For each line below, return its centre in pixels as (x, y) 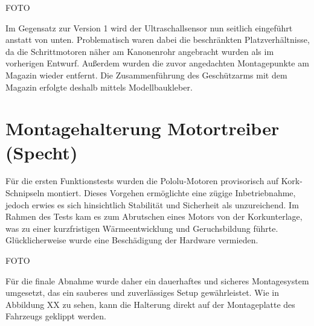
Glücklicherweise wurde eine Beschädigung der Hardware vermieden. (132, 240)
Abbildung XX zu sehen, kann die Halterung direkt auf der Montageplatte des (150, 304)
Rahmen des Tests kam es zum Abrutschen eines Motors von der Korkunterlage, (154, 216)
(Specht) (42, 152)
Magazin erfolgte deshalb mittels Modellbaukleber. (99, 87)
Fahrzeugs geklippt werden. (56, 316)
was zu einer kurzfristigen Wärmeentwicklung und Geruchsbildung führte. (142, 228)
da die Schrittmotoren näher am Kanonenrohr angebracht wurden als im (140, 51)
